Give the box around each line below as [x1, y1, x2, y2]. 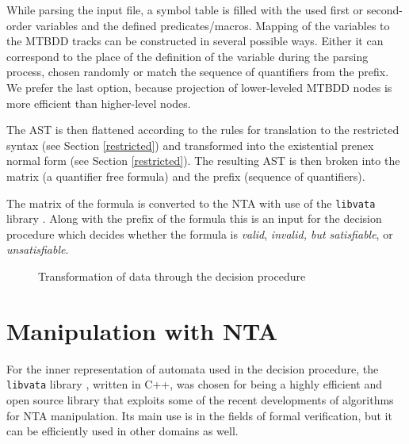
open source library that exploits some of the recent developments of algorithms [6, 391, 394, 408]
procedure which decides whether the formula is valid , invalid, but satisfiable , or [6, 225, 393, 242]
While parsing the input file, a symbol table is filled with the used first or [6, 2, 364, 17]
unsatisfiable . [6, 241, 69, 258]
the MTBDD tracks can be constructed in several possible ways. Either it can [6, 33, 384, 49]
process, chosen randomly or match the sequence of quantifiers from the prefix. [6, 63, 389, 80]
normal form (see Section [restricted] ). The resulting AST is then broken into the [6, 152, 400, 169]
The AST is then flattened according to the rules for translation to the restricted [6, 121, 399, 138]
